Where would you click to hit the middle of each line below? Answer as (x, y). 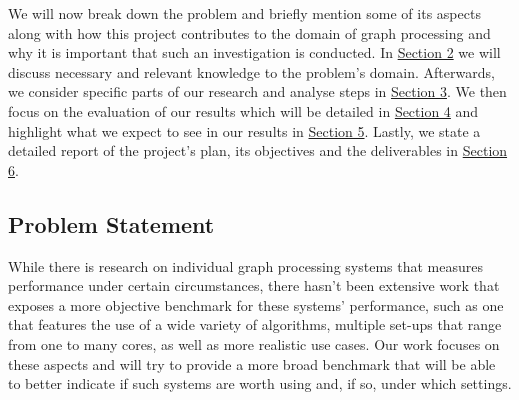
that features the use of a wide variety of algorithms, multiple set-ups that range (255, 324)
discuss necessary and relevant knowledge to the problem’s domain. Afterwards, (251, 71)
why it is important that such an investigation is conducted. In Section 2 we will (254, 52)
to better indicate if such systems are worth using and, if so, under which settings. (260, 383)
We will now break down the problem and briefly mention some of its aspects (244, 13)
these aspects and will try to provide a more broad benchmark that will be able (252, 363)
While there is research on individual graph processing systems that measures (245, 265)
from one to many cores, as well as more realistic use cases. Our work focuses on (254, 343)
